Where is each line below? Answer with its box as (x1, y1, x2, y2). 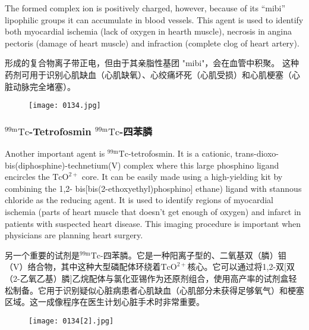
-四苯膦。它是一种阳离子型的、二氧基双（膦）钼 (100, 248, 286, 261)
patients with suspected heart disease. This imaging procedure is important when (5, 217, 301, 229)
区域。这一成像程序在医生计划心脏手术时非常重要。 (5, 295, 204, 308)
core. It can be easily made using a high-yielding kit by (81, 170, 283, 183)
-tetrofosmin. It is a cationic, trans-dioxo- (128, 147, 279, 160)
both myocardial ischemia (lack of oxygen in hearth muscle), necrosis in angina (5, 25, 292, 38)
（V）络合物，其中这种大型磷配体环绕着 (5, 260, 161, 273)
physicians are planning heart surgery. (5, 229, 143, 241)
